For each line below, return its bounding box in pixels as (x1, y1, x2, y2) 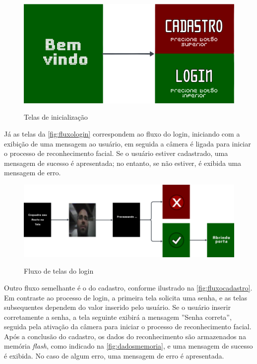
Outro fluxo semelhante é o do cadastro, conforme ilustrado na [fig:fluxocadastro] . (4, 282, 253, 292)
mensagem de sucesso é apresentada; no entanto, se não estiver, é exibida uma (4, 157, 242, 168)
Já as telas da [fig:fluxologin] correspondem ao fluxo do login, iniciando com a (4, 128, 240, 139)
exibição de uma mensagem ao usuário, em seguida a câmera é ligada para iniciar (4, 138, 251, 148)
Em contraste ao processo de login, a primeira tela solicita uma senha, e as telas (4, 292, 248, 302)
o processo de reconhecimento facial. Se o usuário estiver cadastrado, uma (4, 148, 228, 158)
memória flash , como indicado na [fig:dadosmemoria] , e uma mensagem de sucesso (4, 341, 253, 351)
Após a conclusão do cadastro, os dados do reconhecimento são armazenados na (4, 331, 246, 341)
